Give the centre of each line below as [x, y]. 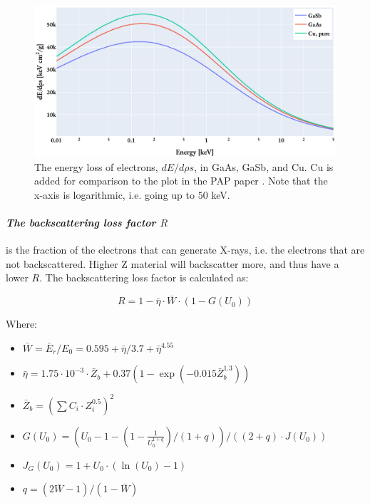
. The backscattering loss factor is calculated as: [144, 278]
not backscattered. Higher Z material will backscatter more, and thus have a [173, 263]
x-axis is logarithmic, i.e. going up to [114, 194]
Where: [21, 324]
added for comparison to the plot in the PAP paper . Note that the [181, 181]
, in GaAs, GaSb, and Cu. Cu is [264, 166]
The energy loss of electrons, [96, 166]
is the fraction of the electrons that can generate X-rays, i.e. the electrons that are [185, 250]
